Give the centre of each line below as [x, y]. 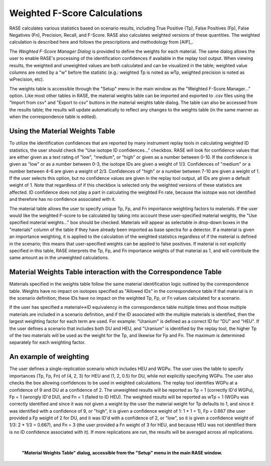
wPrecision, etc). [27, 79]
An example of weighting [49, 357]
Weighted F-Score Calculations [76, 13]
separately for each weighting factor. [47, 342]
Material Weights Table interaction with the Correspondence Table [115, 272]
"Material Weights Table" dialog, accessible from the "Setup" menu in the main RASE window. [122, 452]
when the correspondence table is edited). [53, 117]
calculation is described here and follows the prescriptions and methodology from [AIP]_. [101, 42]
